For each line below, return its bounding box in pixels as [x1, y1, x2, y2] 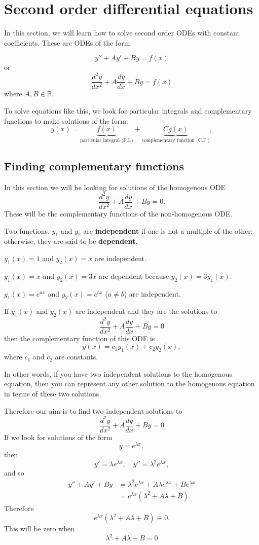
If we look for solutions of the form [4, 431, 113, 442]
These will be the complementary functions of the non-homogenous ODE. [4, 208, 233, 219]
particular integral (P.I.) [80, 138, 133, 143]
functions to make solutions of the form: [4, 115, 128, 126]
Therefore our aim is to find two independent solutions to [4, 405, 182, 416]
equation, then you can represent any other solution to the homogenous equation [4, 378, 255, 389]
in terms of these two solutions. [4, 388, 101, 398]
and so [4, 467, 24, 478]
